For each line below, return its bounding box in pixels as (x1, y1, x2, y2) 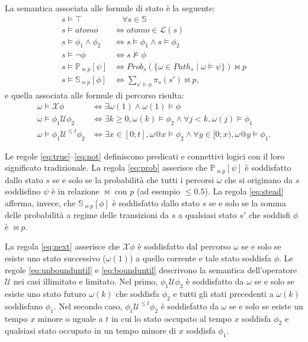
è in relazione (51, 185, 100, 197)
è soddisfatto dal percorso (137, 240, 231, 252)
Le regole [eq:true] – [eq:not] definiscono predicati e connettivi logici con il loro (5, 149, 285, 162)
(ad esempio (137, 185, 181, 197)
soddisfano (5, 299, 43, 312)
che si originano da (224, 173, 293, 186)
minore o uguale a (37, 312, 103, 324)
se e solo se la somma (208, 196, 286, 209)
